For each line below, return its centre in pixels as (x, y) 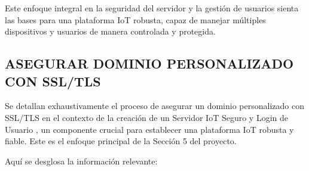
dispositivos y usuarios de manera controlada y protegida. (110, 31)
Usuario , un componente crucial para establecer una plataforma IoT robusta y (149, 129)
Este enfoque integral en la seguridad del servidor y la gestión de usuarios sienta (152, 8)
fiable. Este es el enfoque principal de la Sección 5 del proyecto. (121, 141)
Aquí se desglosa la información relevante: (81, 161)
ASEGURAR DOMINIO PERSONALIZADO (149, 63)
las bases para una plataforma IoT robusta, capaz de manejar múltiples (135, 19)
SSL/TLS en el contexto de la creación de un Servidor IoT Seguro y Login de (147, 117)
